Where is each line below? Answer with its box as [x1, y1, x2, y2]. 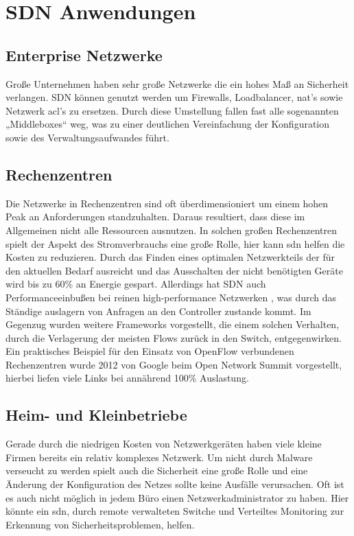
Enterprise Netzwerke [5, 44, 163, 65]
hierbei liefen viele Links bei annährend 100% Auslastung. [5, 371, 249, 385]
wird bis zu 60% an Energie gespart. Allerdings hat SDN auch [5, 277, 266, 291]
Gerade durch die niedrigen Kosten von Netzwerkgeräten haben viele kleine [5, 436, 322, 451]
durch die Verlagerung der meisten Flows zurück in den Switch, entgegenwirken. [5, 330, 342, 345]
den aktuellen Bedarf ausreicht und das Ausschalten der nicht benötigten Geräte [5, 263, 343, 277]
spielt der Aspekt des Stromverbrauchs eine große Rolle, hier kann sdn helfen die [5, 236, 345, 250]
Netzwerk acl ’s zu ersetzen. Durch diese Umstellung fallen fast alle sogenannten [5, 103, 339, 117]
